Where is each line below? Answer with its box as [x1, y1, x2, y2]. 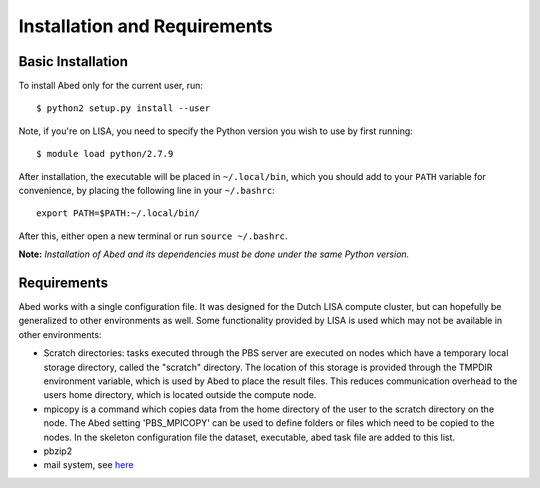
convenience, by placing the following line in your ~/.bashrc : [18, 185, 275, 197]
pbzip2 [43, 445, 73, 457]
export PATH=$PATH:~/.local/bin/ [36, 208, 200, 219]
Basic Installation [18, 53, 129, 70]
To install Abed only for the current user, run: [18, 80, 204, 92]
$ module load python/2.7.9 [36, 148, 174, 160]
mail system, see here [43, 459, 134, 471]
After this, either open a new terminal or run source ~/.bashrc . [18, 230, 288, 242]
